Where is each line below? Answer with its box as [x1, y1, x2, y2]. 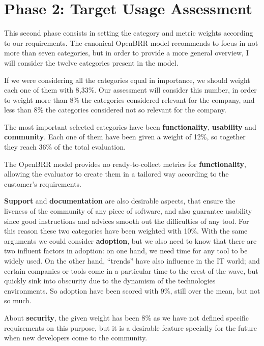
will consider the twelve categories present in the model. [4, 57, 179, 68]
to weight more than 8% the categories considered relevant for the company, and [4, 94, 255, 105]
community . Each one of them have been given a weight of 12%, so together [4, 131, 246, 142]
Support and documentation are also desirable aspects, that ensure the [4, 195, 236, 206]
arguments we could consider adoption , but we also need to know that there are [4, 235, 257, 246]
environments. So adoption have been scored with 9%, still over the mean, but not [4, 285, 260, 296]
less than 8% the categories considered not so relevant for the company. [4, 104, 226, 115]
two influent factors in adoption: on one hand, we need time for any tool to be [4, 245, 248, 256]
